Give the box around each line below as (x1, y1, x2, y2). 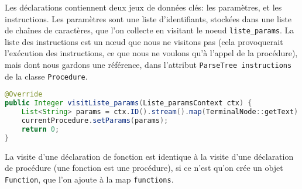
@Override (5, 90, 43, 99)
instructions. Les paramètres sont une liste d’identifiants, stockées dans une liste (5, 12, 291, 25)
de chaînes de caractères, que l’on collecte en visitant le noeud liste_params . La (5, 24, 294, 36)
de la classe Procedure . (5, 70, 88, 82)
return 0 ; (21, 125, 60, 133)
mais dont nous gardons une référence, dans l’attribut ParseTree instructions (5, 59, 292, 71)
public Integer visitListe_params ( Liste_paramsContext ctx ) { (5, 99, 252, 108)
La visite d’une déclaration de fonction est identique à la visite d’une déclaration (5, 150, 294, 162)
